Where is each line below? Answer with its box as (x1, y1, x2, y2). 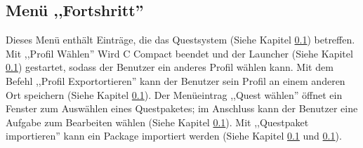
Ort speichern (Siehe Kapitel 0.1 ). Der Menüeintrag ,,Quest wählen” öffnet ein (6, 87, 343, 102)
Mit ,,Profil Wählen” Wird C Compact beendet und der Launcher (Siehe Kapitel (6, 46, 353, 60)
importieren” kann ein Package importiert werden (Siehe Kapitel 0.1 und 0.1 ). (6, 128, 342, 143)
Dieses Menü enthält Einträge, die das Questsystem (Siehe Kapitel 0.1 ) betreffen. (6, 32, 355, 47)
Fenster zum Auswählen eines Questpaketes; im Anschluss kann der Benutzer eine (6, 101, 358, 116)
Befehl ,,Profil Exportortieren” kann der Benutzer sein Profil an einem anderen (6, 73, 345, 88)
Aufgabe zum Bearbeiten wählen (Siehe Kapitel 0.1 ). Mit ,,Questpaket (6, 114, 309, 129)
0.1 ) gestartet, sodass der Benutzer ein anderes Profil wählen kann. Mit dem (6, 60, 334, 74)
